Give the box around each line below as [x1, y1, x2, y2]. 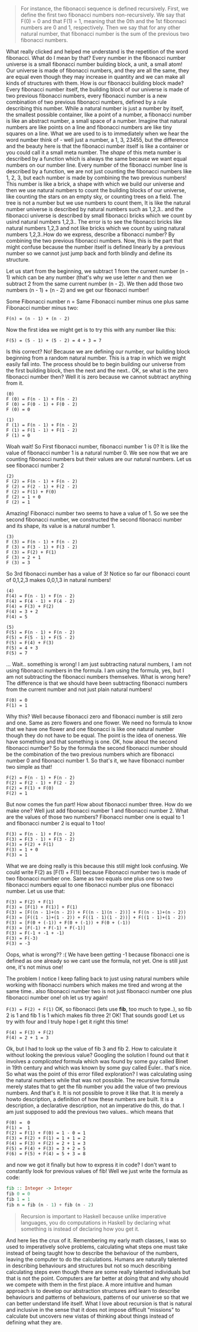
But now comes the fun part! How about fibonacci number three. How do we [6, 801, 192, 808]
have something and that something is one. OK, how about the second [6, 738, 177, 745]
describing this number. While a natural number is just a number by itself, [6, 105, 184, 112]
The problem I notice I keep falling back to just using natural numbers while [6, 975, 189, 982]
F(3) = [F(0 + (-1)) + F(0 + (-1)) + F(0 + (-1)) [6, 920, 131, 926]
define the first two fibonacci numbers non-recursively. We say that [20, 11, 186, 18]
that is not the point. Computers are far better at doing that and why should [6, 1274, 189, 1282]
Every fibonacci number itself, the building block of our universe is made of [6, 86, 189, 93]
